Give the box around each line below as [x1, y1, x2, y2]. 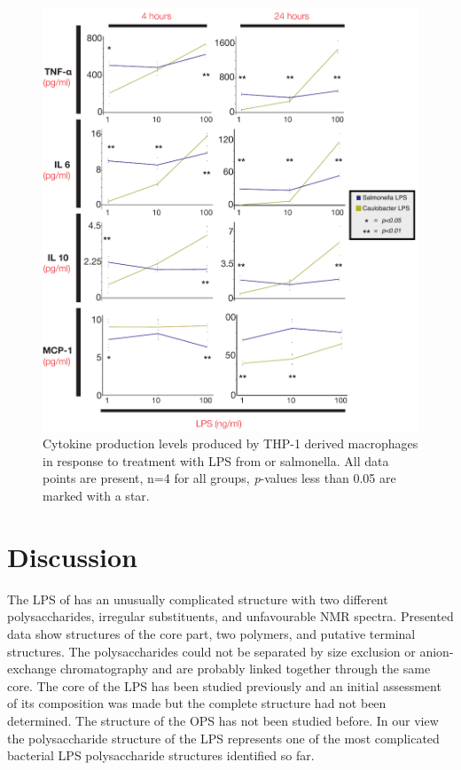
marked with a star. [43, 486, 150, 505]
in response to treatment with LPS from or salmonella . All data [43, 451, 389, 470]
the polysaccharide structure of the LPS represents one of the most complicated [7, 728, 440, 747]
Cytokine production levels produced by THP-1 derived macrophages [43, 434, 418, 453]
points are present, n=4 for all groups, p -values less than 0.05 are [43, 469, 396, 487]
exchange [7, 659, 57, 678]
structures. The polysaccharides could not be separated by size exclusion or [7, 642, 416, 660]
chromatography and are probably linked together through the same [59, 659, 431, 678]
